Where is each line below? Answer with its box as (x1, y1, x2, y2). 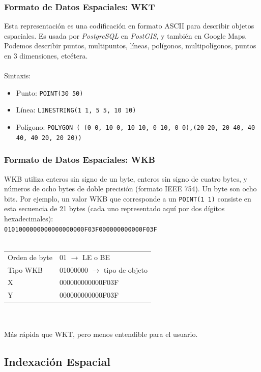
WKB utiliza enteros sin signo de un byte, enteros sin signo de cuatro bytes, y (4, 173, 247, 184)
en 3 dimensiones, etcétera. (4, 50, 88, 61)
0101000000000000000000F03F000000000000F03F (4, 225, 157, 233)
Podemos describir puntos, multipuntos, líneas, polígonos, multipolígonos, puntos (4, 40, 256, 51)
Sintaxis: (4, 70, 31, 81)
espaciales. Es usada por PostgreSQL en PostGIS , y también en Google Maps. (4, 30, 247, 41)
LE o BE (82, 251, 110, 262)
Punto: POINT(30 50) (16, 87, 83, 98)
